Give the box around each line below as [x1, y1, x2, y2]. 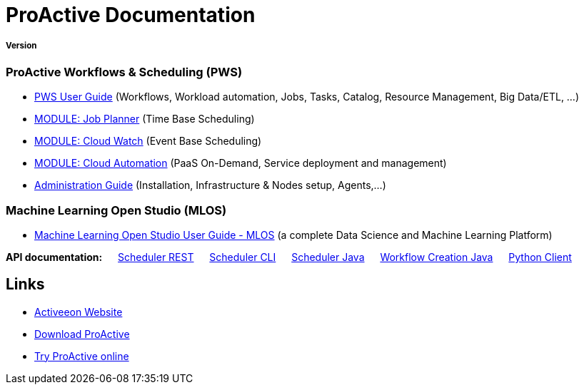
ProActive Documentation [6, 3, 256, 27]
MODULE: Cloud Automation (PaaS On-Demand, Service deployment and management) [34, 157, 447, 170]
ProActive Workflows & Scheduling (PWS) [6, 64, 243, 79]
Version [6, 41, 37, 51]
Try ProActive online [34, 349, 129, 362]
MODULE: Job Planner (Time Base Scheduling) [34, 113, 255, 125]
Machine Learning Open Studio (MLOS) [6, 202, 227, 217]
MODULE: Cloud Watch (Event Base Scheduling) [34, 135, 262, 148]
